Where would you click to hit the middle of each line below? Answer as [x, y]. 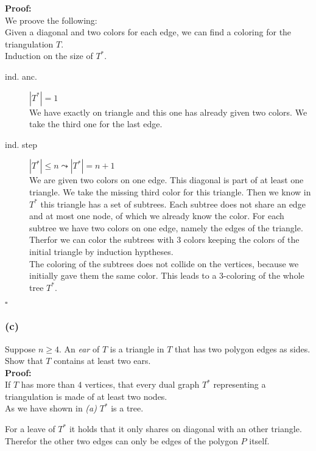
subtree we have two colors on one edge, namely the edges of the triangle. [166, 227]
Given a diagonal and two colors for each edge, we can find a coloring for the [148, 32]
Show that [24, 361]
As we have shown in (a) [51, 408]
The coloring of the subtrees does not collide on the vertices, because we [164, 263]
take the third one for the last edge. [96, 124]
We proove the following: [51, 20]
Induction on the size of [49, 56]
